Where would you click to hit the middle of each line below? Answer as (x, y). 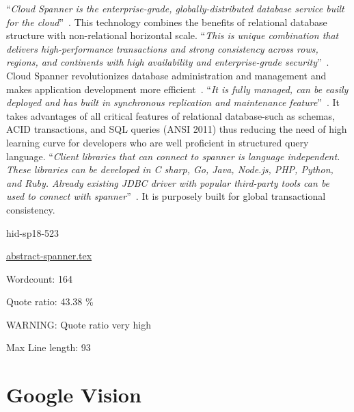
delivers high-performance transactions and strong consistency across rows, (162, 48)
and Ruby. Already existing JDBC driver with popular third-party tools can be (168, 182)
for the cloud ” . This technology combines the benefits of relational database (167, 22)
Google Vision (74, 395)
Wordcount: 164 (39, 278)
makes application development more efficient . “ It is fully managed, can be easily (177, 89)
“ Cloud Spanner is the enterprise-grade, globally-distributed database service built (175, 8)
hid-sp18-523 (33, 232)
